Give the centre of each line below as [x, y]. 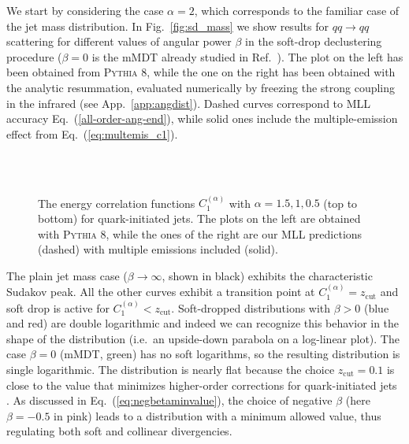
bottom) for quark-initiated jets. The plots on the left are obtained [199, 218]
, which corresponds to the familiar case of [297, 10]
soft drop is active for [58, 307]
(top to [340, 203]
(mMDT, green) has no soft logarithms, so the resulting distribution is [230, 354]
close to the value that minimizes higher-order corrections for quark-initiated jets [202, 385]
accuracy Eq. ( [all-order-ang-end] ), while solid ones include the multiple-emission [202, 118]
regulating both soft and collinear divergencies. [119, 431]
